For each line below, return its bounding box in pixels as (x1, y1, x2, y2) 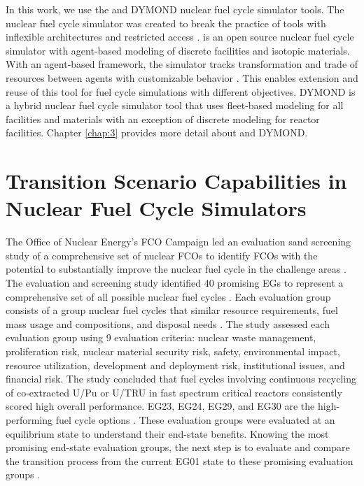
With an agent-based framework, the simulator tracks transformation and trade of (6, 57, 358, 71)
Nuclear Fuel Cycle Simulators (6, 194, 307, 222)
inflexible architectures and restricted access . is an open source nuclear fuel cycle (6, 29, 354, 44)
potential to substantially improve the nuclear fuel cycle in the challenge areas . (6, 262, 346, 276)
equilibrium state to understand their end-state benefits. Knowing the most (6, 426, 329, 441)
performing (6, 412, 52, 427)
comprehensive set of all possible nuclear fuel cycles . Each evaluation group (6, 289, 331, 303)
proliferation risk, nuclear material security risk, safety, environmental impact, (6, 344, 340, 358)
